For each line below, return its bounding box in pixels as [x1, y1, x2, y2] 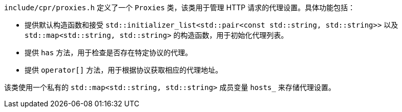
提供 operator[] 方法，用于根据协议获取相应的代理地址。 [25, 65, 223, 74]
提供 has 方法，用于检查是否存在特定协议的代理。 [25, 48, 193, 57]
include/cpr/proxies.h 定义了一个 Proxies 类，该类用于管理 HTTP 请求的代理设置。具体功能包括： [4, 3, 355, 12]
